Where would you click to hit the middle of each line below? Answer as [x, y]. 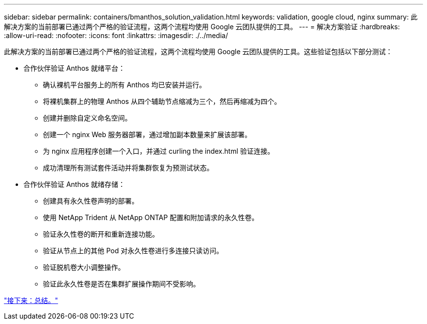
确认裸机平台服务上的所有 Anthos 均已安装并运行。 [125, 85]
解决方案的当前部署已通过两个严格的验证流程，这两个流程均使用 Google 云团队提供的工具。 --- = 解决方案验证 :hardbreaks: [202, 27]
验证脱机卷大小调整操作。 [84, 267]
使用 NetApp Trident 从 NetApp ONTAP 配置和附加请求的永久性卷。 [151, 217]
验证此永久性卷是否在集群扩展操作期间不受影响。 [121, 284]
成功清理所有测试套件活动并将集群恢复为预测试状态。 [128, 168]
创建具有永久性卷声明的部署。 [91, 201]
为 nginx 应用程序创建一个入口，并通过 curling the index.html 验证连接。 [159, 151]
